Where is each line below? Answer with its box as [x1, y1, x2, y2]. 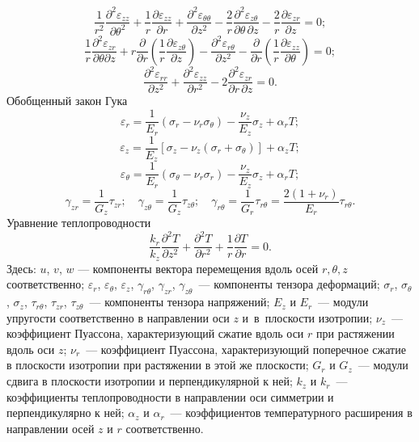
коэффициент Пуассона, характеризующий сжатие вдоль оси [6, 325, 304, 342]
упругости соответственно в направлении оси [6, 309, 230, 326]
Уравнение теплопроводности [6, 214, 151, 231]
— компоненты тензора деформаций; [198, 276, 380, 293]
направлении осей [6, 419, 95, 436]
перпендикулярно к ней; [6, 404, 125, 421]
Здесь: [6, 259, 36, 276]
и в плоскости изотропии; [242, 309, 373, 326]
